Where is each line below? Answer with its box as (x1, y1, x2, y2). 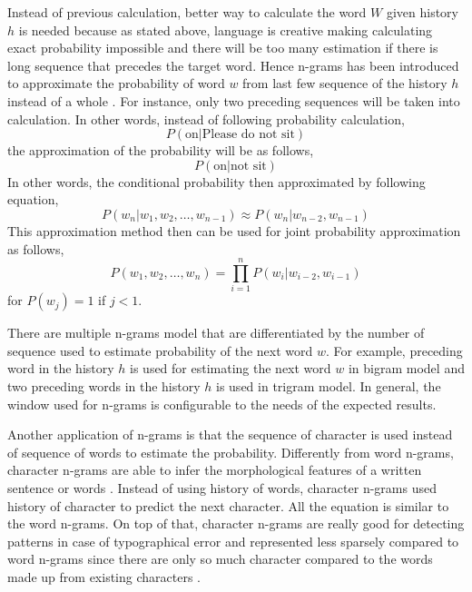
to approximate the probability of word (7, 74, 225, 93)
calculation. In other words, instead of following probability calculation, (7, 109, 405, 128)
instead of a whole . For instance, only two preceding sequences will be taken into (7, 91, 460, 110)
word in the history (7, 359, 114, 378)
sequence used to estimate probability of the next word (7, 340, 313, 360)
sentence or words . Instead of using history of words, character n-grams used (7, 479, 437, 497)
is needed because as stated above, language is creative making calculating (18, 20, 433, 39)
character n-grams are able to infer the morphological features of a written (7, 460, 422, 479)
